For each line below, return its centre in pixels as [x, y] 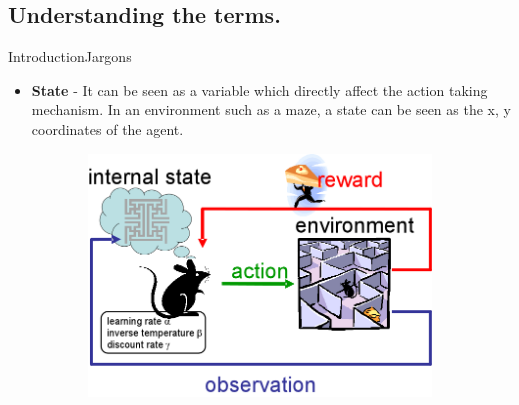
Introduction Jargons [70, 56]
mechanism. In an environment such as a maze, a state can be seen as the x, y [271, 109]
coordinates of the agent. [107, 128]
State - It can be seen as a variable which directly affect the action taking [259, 89]
